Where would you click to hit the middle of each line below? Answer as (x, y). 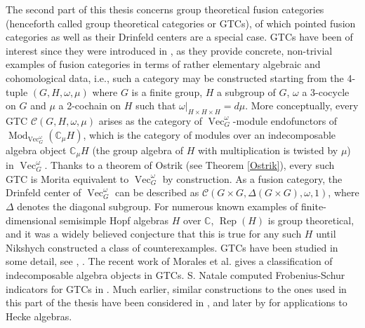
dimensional (31, 220)
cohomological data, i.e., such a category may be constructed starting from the (175, 77)
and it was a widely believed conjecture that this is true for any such (154, 234)
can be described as (157, 192)
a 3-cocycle (326, 91)
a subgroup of (246, 91)
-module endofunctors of (285, 120)
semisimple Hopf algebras (114, 220)
